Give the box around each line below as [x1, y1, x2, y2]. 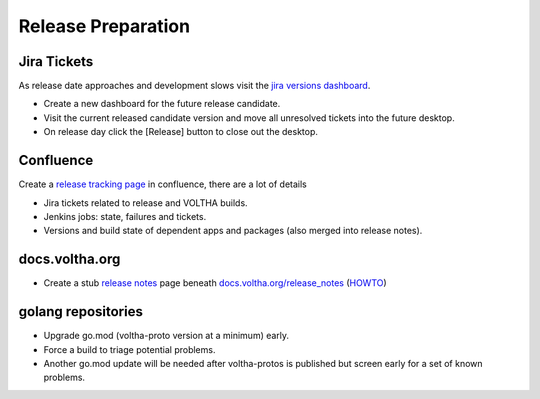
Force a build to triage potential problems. [43, 343, 216, 355]
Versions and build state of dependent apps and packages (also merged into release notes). [43, 225, 423, 237]
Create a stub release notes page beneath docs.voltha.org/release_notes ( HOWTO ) [43, 277, 387, 289]
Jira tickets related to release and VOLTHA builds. [43, 196, 249, 209]
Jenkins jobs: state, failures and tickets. [43, 210, 207, 222]
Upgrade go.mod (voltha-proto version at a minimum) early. [43, 330, 290, 342]
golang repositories [18, 303, 144, 320]
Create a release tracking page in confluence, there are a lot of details [18, 178, 307, 190]
